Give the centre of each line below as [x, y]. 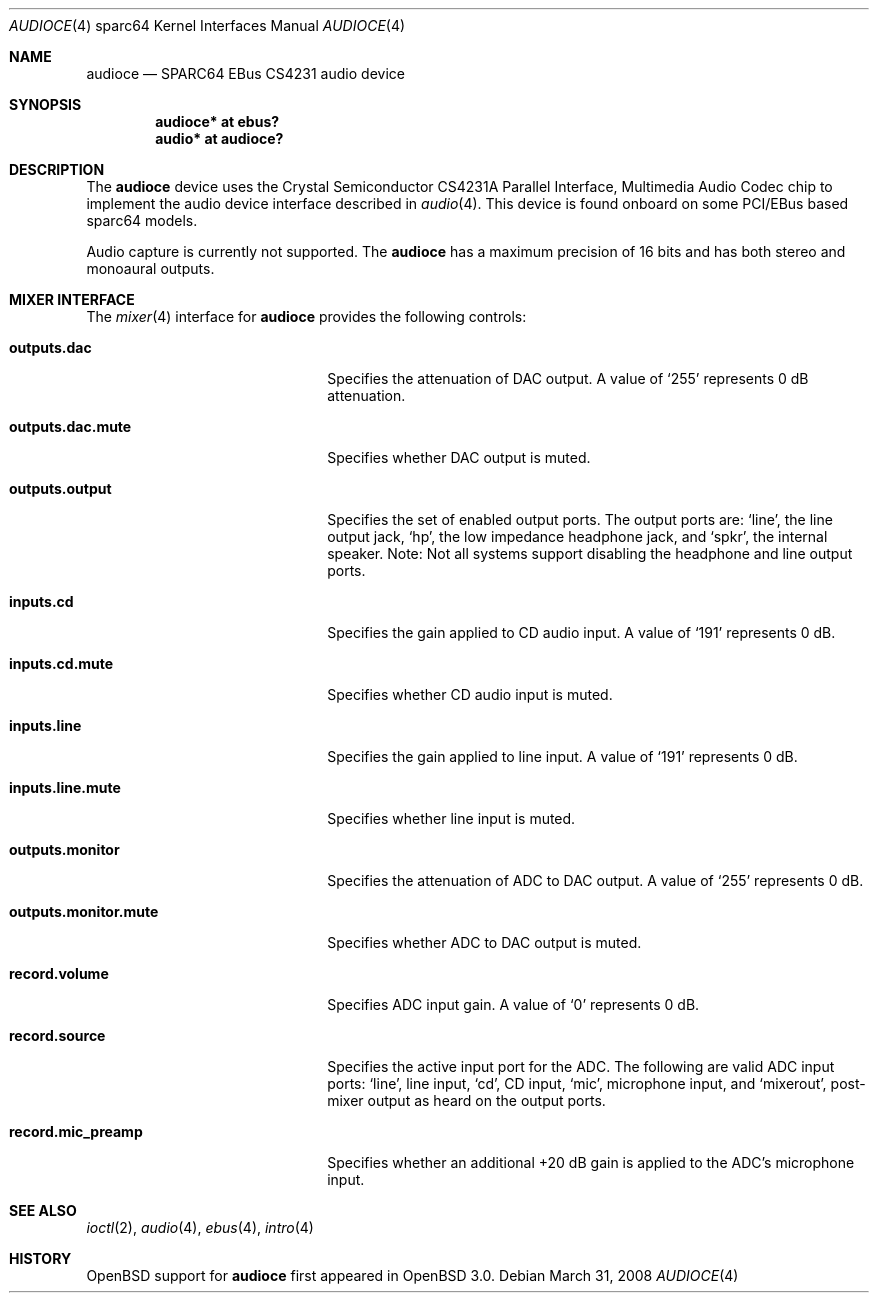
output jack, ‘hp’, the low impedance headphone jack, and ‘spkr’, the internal [577, 536]
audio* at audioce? [219, 138]
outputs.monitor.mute [84, 911]
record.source [57, 1035]
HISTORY [40, 1258]
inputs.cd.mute [61, 663]
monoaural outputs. [150, 268]
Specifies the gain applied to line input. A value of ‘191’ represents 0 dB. [562, 756]
